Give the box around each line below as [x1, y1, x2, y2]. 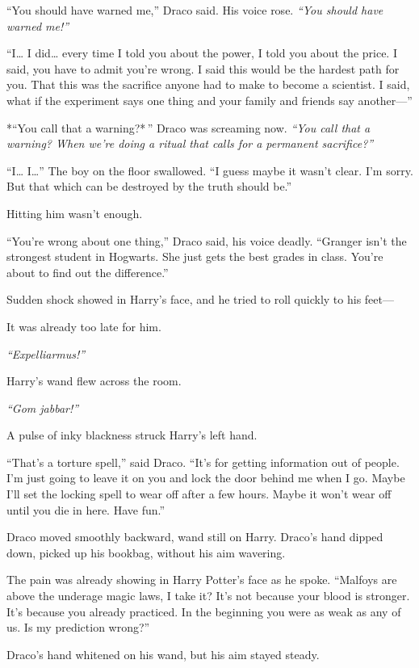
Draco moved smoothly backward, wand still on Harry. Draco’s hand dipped [6, 528, 383, 545]
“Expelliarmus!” [6, 345, 86, 362]
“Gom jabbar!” [6, 399, 79, 416]
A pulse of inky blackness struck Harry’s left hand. [6, 426, 258, 443]
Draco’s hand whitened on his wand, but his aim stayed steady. [6, 645, 320, 662]
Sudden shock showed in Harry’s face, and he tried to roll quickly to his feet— [6, 291, 394, 308]
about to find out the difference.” [6, 263, 169, 280]
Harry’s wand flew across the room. [6, 372, 182, 389]
